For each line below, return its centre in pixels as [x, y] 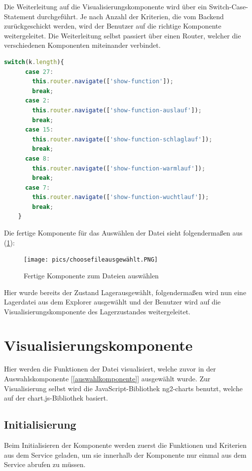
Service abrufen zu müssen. [45, 464]
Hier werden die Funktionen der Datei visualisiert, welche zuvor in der [110, 369]
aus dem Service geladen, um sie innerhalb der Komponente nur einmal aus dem [125, 454]
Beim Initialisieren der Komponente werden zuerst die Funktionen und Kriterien [125, 445]
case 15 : [39, 130]
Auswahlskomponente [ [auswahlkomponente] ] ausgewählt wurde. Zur [107, 378]
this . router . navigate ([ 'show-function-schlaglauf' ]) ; [122, 139]
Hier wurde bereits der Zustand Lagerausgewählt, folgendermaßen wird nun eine [125, 292]
